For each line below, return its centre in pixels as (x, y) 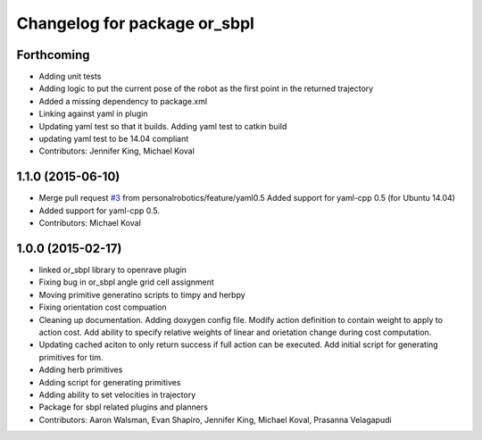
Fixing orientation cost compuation (103, 307)
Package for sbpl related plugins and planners (124, 407)
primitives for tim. (71, 357)
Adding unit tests (70, 77)
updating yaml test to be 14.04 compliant (114, 139)
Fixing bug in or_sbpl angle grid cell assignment (126, 282)
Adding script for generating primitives (110, 382)
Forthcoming (53, 55)
